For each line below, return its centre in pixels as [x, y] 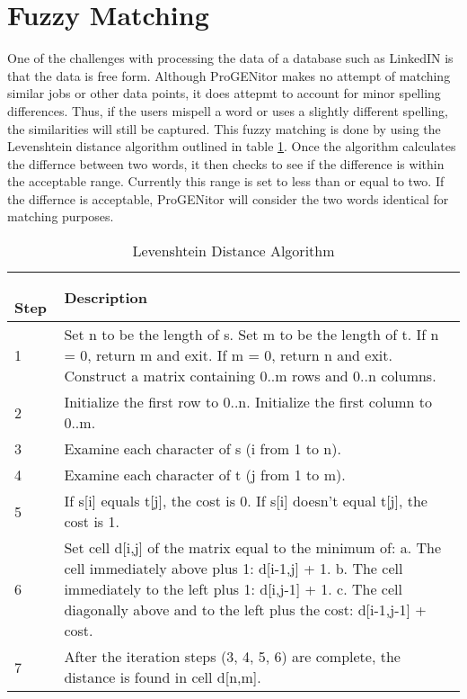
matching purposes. [61, 216]
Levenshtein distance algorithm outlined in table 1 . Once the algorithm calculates [232, 146]
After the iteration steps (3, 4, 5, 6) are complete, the [232, 657]
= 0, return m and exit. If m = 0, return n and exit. [228, 355]
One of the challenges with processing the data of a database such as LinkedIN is [230, 58]
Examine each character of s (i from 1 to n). [203, 449]
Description [106, 297]
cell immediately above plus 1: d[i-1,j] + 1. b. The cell [233, 569]
